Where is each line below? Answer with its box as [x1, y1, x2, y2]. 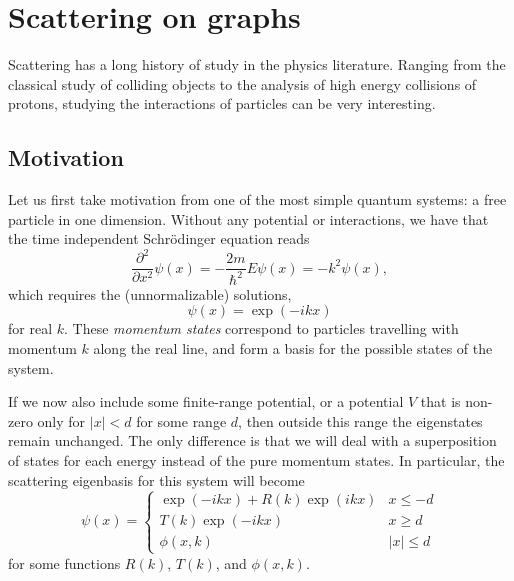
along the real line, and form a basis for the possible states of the [93, 337, 493, 358]
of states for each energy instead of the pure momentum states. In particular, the [8, 449, 505, 470]
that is [420, 391, 461, 412]
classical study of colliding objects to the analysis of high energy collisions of [8, 73, 477, 94]
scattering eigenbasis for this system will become [8, 469, 305, 490]
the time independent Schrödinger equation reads [8, 228, 310, 249]
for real [8, 318, 53, 339]
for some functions [8, 552, 121, 573]
